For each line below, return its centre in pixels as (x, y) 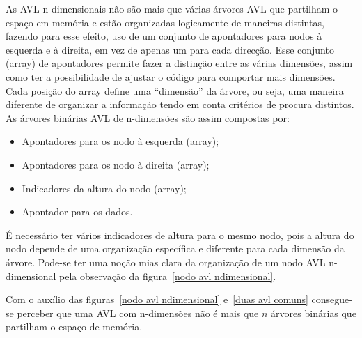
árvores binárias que (314, 313)
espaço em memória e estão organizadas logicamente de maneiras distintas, (165, 22)
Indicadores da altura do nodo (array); (104, 188)
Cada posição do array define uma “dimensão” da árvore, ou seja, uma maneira (175, 90)
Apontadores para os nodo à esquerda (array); (120, 141)
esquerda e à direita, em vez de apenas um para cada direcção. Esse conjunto (170, 49)
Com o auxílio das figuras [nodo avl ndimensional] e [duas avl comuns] (157, 299)
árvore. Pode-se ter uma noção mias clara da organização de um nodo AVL (166, 262)
